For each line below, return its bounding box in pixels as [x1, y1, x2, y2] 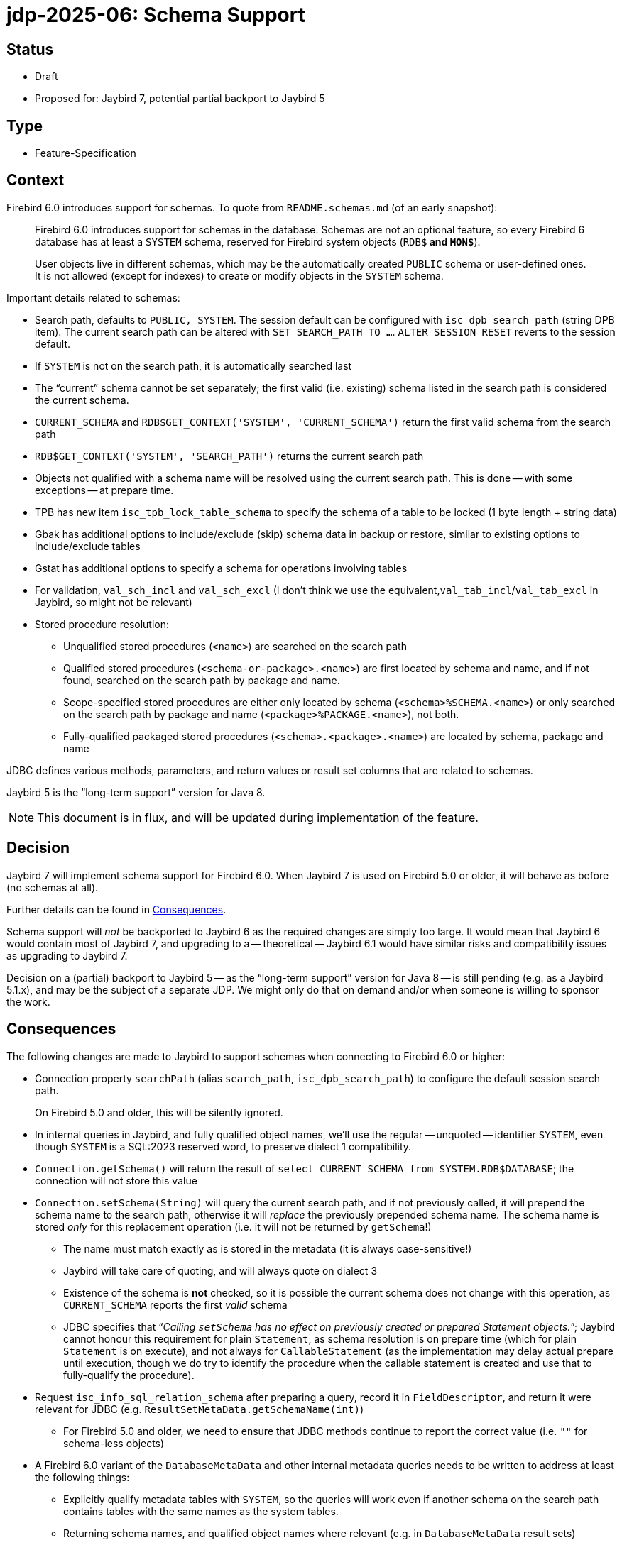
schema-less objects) [63, 1436, 165, 1449]
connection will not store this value [35, 1174, 197, 1187]
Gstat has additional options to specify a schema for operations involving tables [35, 561, 408, 574]
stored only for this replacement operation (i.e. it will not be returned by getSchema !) [35, 1220, 432, 1233]
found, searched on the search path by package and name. [63, 673, 340, 686]
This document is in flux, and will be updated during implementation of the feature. [37, 810, 479, 825]
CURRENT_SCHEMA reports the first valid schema [63, 1298, 288, 1311]
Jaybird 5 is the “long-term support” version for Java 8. [6, 786, 266, 798]
